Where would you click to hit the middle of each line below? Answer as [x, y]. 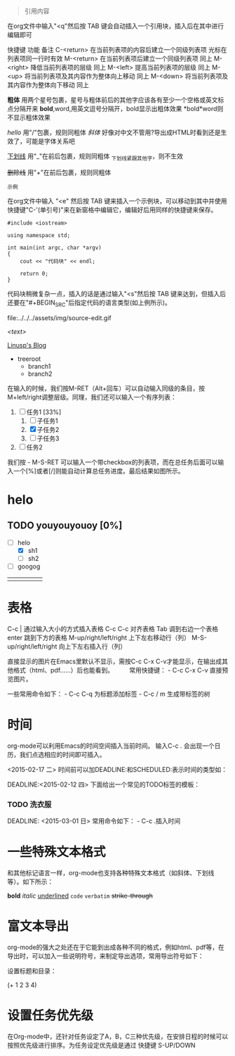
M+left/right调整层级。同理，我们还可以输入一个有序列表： [92, 397]
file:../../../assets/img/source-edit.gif [59, 318]
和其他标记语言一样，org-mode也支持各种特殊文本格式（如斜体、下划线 [111, 872]
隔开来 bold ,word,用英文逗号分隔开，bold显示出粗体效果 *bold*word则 [121, 109]
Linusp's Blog [27, 345]
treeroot [29, 359]
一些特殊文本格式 [57, 852]
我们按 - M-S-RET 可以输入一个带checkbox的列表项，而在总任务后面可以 [113, 462]
